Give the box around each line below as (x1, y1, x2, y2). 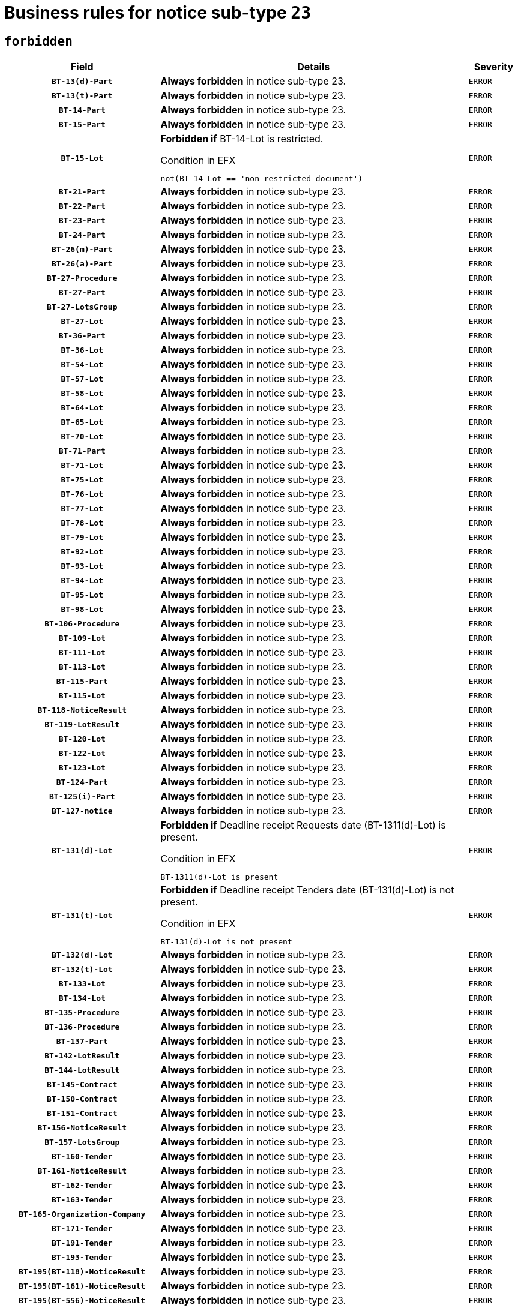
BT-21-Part (58, 187, 106, 196)
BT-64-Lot (61, 403, 104, 412)
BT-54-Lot (61, 359, 104, 369)
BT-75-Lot (61, 475, 104, 484)
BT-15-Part (58, 119, 106, 129)
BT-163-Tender (51, 1195, 113, 1204)
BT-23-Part (58, 215, 106, 225)
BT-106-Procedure (44, 619, 120, 628)
